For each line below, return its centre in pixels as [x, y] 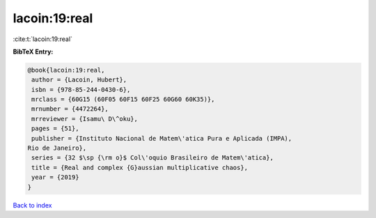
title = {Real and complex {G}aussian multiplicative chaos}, [140, 168]
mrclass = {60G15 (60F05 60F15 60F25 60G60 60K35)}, [123, 100]
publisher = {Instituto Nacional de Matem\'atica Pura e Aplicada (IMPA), [162, 138]
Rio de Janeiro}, [57, 148]
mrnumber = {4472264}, [70, 109]
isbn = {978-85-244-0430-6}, [81, 89]
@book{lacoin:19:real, [66, 70]
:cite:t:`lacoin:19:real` [43, 39]
